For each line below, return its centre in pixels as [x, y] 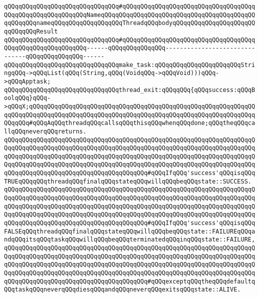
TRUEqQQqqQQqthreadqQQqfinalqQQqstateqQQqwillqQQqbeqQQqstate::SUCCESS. [128, 181]
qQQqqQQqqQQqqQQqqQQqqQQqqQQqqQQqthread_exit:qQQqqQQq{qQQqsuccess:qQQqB [130, 90]
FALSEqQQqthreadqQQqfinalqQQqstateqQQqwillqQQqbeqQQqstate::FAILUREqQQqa [130, 231]
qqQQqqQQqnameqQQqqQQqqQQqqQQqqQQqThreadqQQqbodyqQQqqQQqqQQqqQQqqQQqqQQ [130, 23]
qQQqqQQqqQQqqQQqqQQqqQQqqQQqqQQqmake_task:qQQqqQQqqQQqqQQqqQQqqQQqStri [130, 65]
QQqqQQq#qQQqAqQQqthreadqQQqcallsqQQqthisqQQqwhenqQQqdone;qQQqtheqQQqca [130, 123]
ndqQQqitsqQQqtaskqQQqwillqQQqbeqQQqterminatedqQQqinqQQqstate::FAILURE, [130, 240]
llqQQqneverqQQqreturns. [45, 131]
